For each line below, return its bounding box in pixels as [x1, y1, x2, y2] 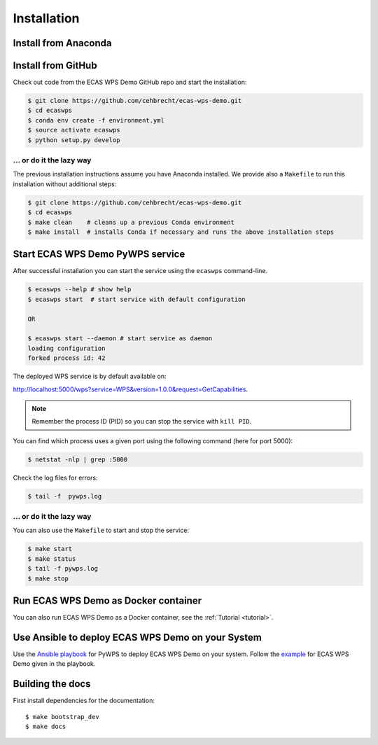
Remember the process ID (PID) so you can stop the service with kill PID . [31, 417, 252, 426]
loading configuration [27, 344, 106, 352]
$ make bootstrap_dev [25, 713, 99, 720]
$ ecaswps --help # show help [27, 286, 132, 293]
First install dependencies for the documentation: [13, 697, 155, 705]
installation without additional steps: [13, 179, 117, 188]
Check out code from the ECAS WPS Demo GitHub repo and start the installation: [13, 78, 247, 87]
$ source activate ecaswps [27, 126, 120, 134]
